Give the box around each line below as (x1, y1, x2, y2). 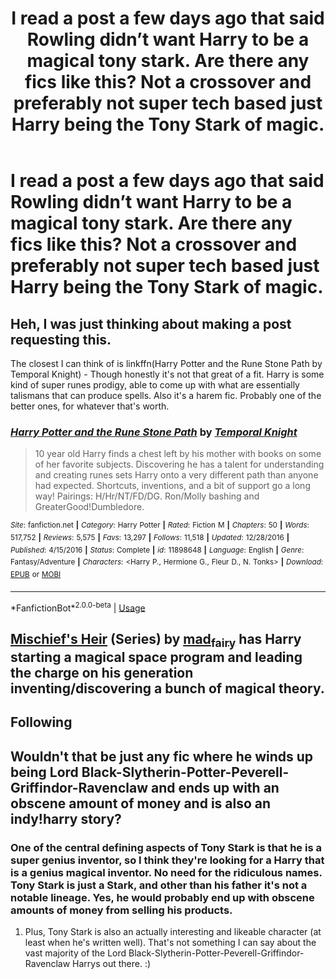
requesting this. (10, 331, 112, 348)
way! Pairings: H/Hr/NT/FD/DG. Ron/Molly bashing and (34, 490, 260, 502)
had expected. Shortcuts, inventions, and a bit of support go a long (34, 480, 311, 492)
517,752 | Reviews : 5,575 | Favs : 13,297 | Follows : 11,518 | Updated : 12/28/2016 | (10, 532, 290, 542)
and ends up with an (150, 779, 280, 796)
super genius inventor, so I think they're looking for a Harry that (10, 853, 325, 867)
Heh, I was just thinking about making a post (10, 315, 292, 332)
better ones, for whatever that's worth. (10, 400, 170, 412)
